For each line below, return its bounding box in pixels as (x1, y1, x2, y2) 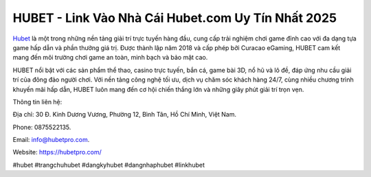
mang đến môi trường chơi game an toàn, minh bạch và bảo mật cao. (12, 54, 208, 62)
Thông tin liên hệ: (12, 97, 63, 106)
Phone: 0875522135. (12, 123, 71, 131)
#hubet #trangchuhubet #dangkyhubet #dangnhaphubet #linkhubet (12, 161, 205, 169)
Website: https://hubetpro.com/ (12, 148, 102, 156)
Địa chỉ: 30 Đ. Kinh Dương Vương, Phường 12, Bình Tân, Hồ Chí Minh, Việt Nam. (12, 110, 237, 119)
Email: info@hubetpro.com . (12, 136, 90, 144)
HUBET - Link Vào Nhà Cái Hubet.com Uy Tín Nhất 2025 (12, 10, 337, 25)
